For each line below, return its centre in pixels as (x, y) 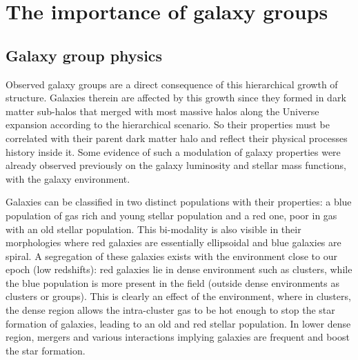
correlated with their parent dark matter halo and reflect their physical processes (177, 138)
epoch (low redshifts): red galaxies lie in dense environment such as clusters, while (179, 269)
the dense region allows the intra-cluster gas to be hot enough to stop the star (170, 310)
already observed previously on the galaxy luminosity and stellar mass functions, (176, 165)
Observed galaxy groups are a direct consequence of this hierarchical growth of (172, 84)
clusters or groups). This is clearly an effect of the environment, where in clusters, (178, 296)
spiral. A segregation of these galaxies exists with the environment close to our (171, 256)
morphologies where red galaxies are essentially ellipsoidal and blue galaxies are (173, 242)
